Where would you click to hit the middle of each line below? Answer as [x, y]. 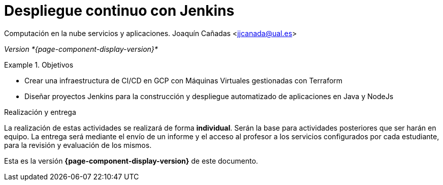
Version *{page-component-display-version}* [81, 49]
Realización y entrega [40, 112]
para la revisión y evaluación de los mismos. [78, 145]
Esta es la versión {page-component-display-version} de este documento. [131, 161]
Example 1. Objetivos [39, 65]
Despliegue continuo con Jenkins [119, 11]
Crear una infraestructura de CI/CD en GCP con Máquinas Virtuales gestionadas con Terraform [184, 80]
